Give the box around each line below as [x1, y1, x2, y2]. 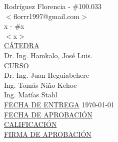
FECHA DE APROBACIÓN [4, 109, 92, 119]
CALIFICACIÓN [4, 119, 57, 129]
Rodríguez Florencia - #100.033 [4, 1, 101, 11]
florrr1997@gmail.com [13, 11, 80, 21]
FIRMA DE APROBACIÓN [4, 128, 91, 139]
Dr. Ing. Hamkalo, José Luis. [4, 50, 92, 60]
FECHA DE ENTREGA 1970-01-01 [4, 99, 114, 109]
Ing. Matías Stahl [4, 89, 57, 100]
